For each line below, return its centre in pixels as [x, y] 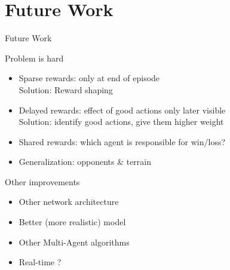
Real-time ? [40, 262]
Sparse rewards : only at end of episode [89, 78]
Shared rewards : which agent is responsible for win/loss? [122, 141]
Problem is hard [34, 58]
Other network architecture [69, 202]
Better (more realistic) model [72, 222]
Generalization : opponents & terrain [85, 162]
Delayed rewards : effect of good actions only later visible [122, 110]
